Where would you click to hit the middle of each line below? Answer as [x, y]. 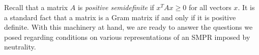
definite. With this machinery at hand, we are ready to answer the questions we [128, 27]
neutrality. [20, 47]
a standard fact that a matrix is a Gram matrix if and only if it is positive [120, 17]
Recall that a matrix [36, 7]
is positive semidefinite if [116, 7]
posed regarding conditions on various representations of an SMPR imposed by [127, 37]
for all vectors [210, 7]
